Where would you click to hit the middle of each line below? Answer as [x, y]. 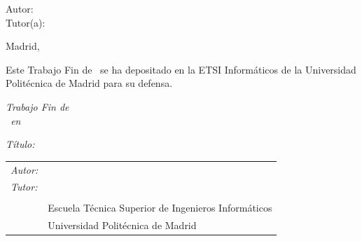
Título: [20, 144]
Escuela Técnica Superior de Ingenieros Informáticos [160, 208]
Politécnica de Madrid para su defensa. [89, 83]
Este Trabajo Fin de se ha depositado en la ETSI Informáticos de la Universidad [181, 69]
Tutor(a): [26, 22]
